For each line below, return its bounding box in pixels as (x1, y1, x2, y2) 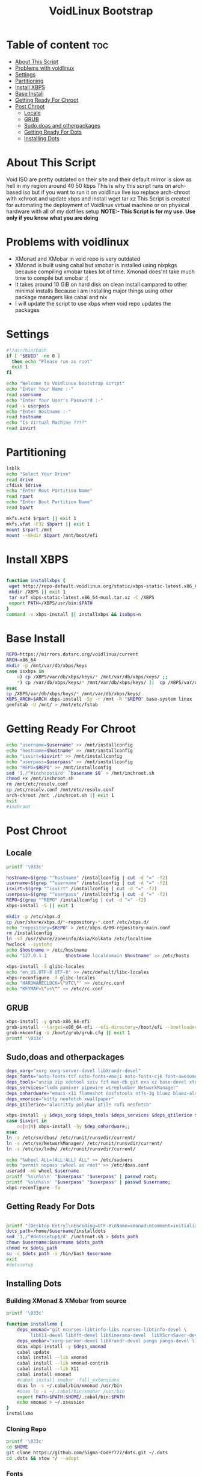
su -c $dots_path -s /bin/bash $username (6, 1250, 112, 1256)
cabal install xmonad (17, 1371, 71, 1377)
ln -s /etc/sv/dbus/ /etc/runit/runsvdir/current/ (6, 1135, 136, 1141)
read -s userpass (6, 403, 50, 409)
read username (6, 391, 42, 398)
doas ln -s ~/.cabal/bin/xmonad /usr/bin (17, 1383, 122, 1389)
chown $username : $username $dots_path (6, 1239, 103, 1245)
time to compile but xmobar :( (14, 274, 88, 281)
